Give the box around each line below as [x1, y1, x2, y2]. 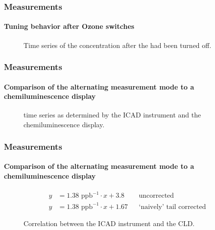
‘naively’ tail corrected [139, 203, 206, 210]
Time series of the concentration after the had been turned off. [24, 40, 212, 50]
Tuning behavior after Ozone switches [4, 21, 135, 31]
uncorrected [139, 192, 174, 200]
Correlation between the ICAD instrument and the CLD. [24, 218, 195, 228]
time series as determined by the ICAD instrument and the [24, 110, 201, 120]
